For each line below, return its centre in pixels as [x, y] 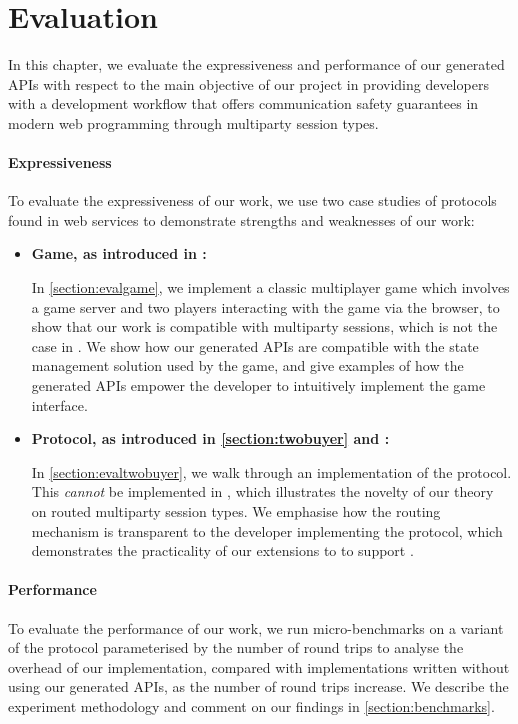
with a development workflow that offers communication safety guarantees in [243, 103]
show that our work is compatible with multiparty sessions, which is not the [264, 326]
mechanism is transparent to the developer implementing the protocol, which [267, 530]
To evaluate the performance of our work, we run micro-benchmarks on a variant [256, 627]
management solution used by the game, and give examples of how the [247, 365]
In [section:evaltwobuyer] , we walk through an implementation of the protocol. [271, 471]
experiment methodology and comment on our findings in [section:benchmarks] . [251, 705]
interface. [59, 404]
